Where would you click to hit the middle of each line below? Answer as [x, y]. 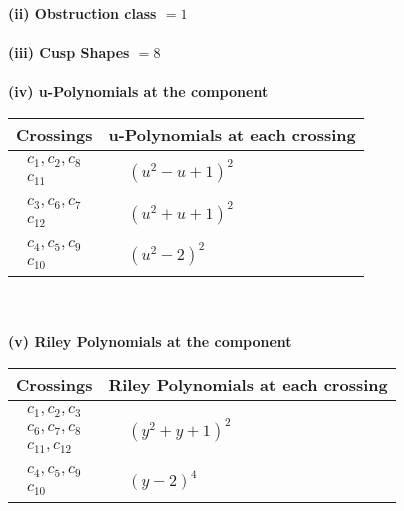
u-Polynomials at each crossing [232, 134]
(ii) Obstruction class [82, 13]
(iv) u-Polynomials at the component [138, 91]
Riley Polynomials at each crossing [248, 384]
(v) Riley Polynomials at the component [150, 341]
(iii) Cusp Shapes [69, 52]
